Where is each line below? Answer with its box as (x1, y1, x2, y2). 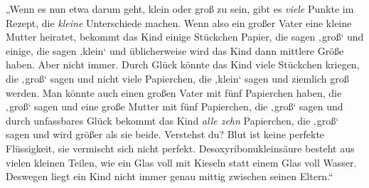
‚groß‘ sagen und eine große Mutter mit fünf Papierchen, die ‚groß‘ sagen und (6, 99, 343, 114)
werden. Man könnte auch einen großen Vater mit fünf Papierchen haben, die (6, 85, 342, 100)
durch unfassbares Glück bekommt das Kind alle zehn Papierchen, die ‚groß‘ (6, 113, 339, 127)
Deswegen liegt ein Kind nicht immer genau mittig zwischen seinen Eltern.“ (6, 169, 333, 184)
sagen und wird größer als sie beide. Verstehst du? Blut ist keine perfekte (6, 127, 325, 142)
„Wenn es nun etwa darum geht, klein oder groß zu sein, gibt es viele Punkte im (6, 1, 354, 16)
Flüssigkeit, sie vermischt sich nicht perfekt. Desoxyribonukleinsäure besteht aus (6, 140, 355, 155)
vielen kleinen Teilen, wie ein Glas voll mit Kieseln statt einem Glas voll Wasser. (6, 155, 357, 169)
